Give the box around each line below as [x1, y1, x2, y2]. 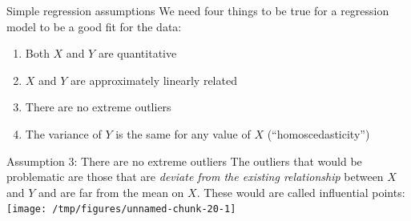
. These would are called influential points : [196, 183, 405, 200]
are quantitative [98, 45, 177, 62]
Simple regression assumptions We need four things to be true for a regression [6, 2, 389, 18]
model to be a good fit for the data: [6, 18, 182, 34]
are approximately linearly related [71, 71, 237, 88]
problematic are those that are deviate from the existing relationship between [6, 168, 384, 185]
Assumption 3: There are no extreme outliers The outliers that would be [6, 152, 362, 169]
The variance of [25, 125, 102, 142]
